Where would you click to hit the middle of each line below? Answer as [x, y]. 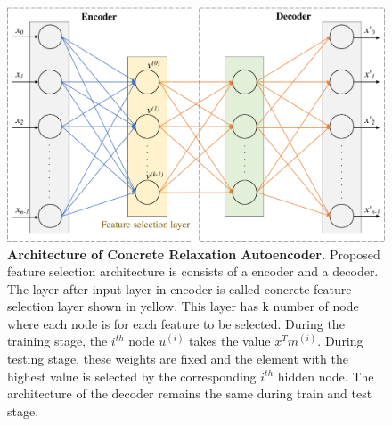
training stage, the [57, 341]
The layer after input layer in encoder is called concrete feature [180, 288]
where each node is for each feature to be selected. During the [176, 323]
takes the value [230, 341]
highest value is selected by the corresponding [132, 376]
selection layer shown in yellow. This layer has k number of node [183, 306]
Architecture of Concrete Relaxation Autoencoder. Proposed [194, 254]
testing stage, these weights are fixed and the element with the [178, 359]
